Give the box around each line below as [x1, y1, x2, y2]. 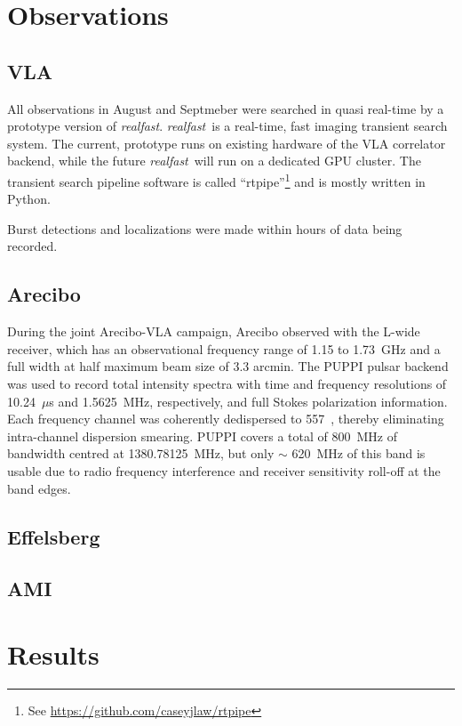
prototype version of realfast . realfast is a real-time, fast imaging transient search [7, 117, 448, 135]
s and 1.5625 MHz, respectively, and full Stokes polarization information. [49, 391, 448, 410]
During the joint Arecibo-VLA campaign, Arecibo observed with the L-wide [7, 322, 420, 341]
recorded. [7, 237, 58, 255]
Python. [7, 190, 51, 208]
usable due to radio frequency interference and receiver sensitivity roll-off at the [7, 461, 441, 480]
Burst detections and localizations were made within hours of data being [7, 219, 402, 238]
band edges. [7, 479, 71, 497]
